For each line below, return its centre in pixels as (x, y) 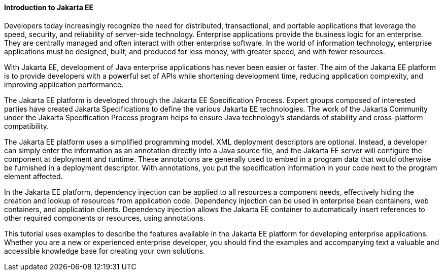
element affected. (33, 176)
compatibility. (27, 126)
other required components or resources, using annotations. (105, 218)
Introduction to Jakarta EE (49, 7)
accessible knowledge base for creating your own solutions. (105, 251)
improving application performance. (64, 84)
